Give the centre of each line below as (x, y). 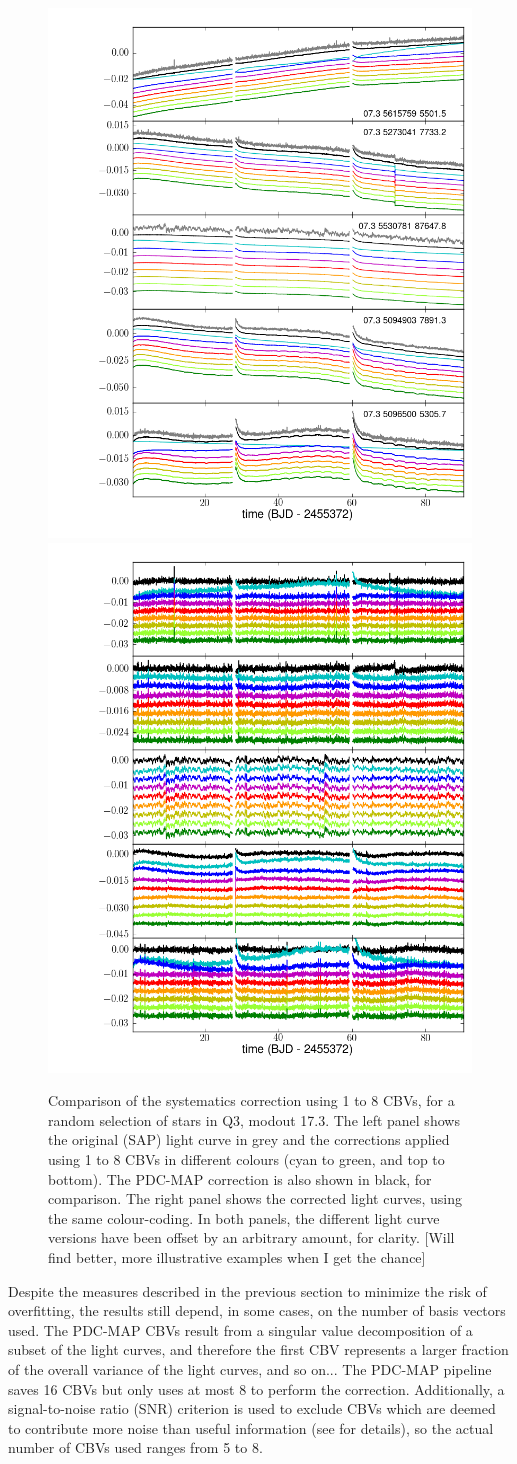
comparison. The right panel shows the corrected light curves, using (255, 1198)
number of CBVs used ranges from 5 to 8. (135, 1447)
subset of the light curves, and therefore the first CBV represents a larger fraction (258, 1349)
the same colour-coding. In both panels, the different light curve (244, 1217)
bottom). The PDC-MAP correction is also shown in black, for (240, 1178)
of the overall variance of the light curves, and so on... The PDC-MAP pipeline (250, 1368)
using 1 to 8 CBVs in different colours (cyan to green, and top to (246, 1158)
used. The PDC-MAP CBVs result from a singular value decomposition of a (240, 1329)
